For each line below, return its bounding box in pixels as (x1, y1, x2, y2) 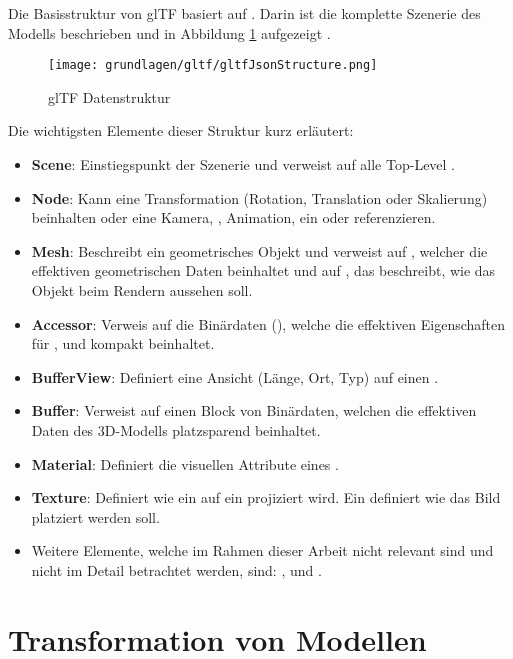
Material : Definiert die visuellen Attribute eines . (31, 453, 339, 474)
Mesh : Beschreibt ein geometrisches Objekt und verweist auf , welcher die (31, 240, 488, 261)
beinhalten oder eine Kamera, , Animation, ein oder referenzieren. (31, 207, 436, 228)
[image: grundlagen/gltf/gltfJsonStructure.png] (48, 58, 378, 73)
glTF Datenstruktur (48, 86, 171, 107)
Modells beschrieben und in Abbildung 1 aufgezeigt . (8, 22, 331, 43)
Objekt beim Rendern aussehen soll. (31, 280, 253, 300)
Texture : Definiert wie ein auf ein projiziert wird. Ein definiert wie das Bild (31, 487, 501, 508)
